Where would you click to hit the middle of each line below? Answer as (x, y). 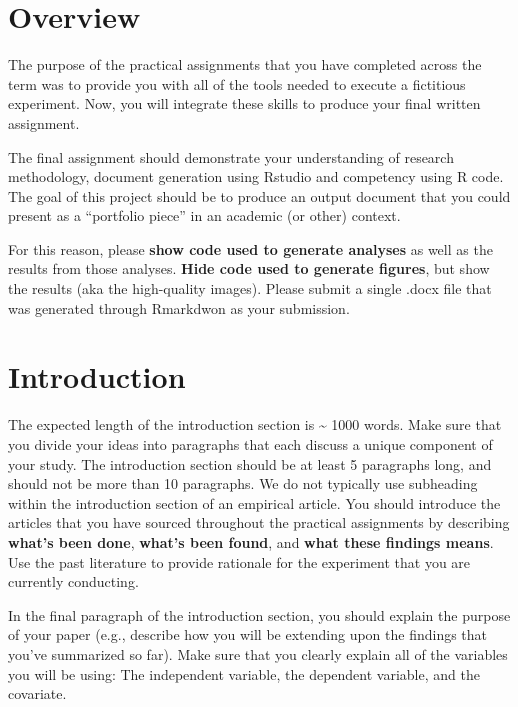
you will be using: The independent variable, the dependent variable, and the (244, 673)
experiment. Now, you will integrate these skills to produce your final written (244, 103)
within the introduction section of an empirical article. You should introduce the (254, 502)
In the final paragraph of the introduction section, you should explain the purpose (259, 614)
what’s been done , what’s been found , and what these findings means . (251, 541)
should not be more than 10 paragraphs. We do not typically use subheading (243, 483)
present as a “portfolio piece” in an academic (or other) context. (204, 215)
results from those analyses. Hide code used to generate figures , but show (249, 268)
